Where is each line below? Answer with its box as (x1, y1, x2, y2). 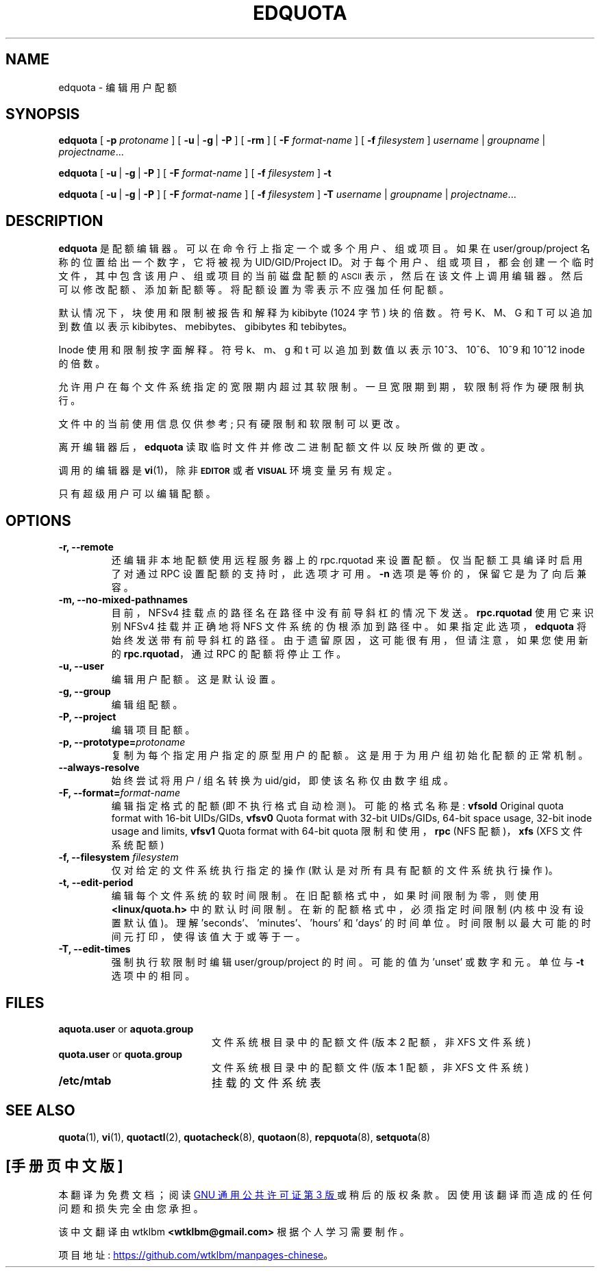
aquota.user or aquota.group (58, 1022, 194, 1035)
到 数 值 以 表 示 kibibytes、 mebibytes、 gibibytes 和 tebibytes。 (58, 320, 353, 333)
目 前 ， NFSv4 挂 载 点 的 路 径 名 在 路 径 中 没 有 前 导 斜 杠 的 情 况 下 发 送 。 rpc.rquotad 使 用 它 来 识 (111, 607, 594, 619)
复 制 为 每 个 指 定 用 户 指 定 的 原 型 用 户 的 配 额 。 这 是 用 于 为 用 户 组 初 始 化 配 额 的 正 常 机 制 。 (111, 749, 588, 761)
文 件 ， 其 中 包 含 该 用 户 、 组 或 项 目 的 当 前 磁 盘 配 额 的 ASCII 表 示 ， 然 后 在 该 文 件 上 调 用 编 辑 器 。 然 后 (58, 270, 584, 282)
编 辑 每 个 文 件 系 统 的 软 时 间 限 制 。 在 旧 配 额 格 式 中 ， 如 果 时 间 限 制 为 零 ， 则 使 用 (111, 890, 539, 902)
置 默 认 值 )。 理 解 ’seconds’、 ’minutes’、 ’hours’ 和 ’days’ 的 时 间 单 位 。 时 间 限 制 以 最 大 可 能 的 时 (111, 917, 591, 929)
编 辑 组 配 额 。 (111, 698, 183, 711)
